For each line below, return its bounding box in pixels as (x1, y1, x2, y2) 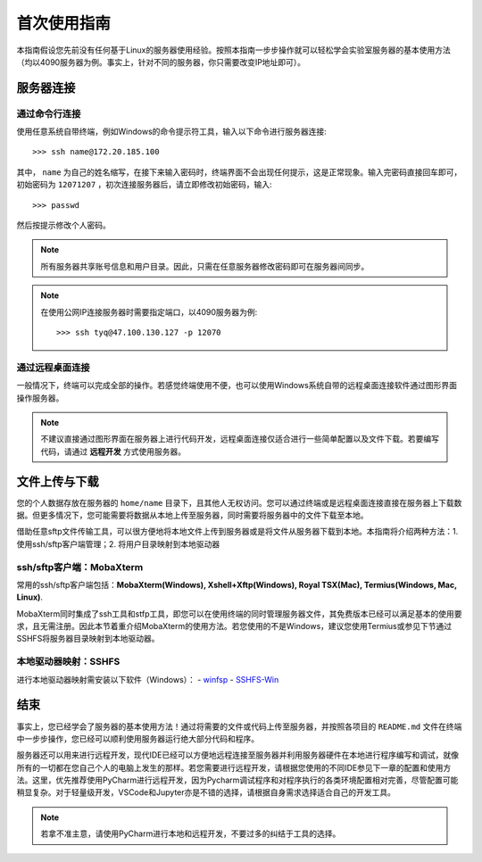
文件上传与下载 (16, 474, 99, 489)
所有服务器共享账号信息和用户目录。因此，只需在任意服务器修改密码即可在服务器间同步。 (40, 261, 370, 271)
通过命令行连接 (16, 107, 81, 120)
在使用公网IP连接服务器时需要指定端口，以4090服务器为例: (40, 306, 258, 317)
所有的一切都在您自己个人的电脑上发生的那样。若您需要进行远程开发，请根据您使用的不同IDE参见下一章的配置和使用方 (16, 762, 452, 773)
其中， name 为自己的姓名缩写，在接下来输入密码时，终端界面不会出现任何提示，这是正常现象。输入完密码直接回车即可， (16, 166, 462, 178)
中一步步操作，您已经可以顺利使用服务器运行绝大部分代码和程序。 (16, 733, 259, 744)
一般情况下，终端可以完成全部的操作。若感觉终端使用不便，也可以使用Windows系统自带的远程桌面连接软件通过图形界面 (16, 380, 458, 391)
